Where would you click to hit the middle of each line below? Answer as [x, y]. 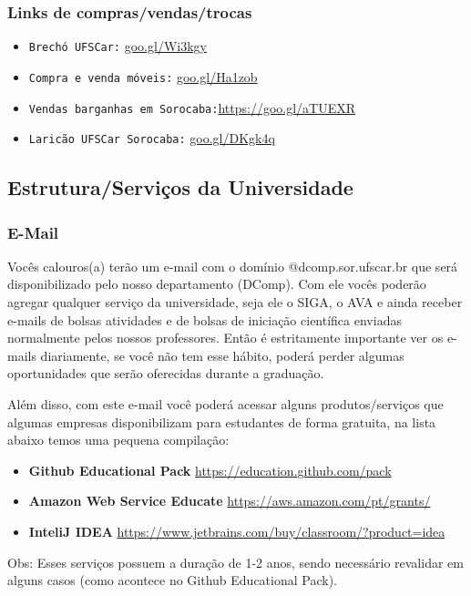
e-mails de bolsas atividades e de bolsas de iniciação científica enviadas [205, 319]
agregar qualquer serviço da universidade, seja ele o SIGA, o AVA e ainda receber [235, 302]
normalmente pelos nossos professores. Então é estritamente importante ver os [225, 338]
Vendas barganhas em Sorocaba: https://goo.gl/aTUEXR [192, 107]
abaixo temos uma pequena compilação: [118, 440]
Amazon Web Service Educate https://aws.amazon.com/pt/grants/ [230, 501]
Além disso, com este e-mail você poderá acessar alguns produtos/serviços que [225, 404]
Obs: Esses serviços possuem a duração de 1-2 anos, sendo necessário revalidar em [235, 562]
